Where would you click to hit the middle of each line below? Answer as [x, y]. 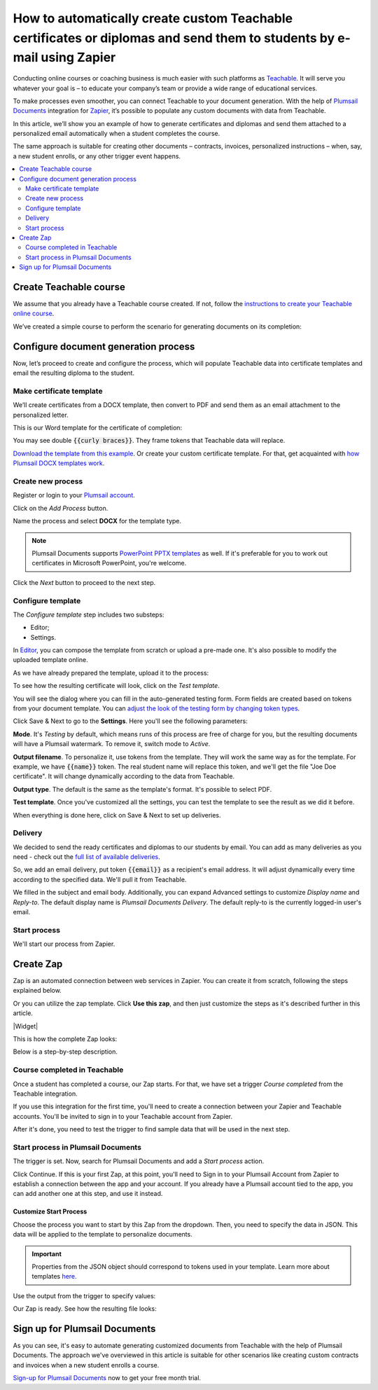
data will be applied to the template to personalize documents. [103, 1234]
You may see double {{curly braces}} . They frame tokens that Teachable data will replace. [149, 441]
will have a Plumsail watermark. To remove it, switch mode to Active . [112, 744]
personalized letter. [41, 415]
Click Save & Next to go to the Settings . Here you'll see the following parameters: [130, 721]
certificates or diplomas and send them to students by [174, 38]
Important [47, 1253]
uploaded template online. [51, 660]
